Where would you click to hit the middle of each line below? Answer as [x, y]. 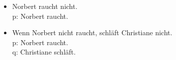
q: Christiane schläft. [44, 52]
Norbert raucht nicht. [45, 6]
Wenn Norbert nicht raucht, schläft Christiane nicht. [92, 32]
